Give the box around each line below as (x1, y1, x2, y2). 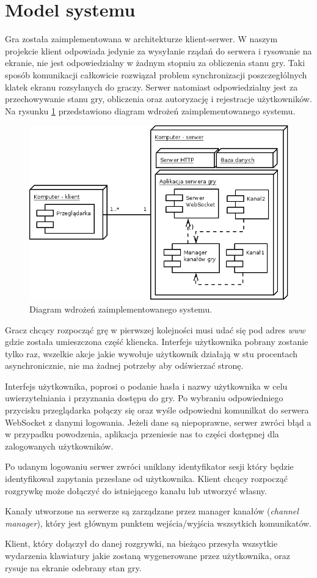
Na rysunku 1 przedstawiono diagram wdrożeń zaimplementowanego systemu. (5, 104, 296, 117)
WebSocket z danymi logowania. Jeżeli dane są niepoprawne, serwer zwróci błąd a (5, 415, 312, 428)
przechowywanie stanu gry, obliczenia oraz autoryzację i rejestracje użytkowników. (5, 92, 312, 105)
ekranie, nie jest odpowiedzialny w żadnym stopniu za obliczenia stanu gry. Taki (5, 56, 305, 69)
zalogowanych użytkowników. (5, 439, 114, 452)
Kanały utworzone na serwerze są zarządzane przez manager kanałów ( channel (5, 505, 299, 517)
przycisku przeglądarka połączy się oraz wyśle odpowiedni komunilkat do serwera (5, 404, 309, 417)
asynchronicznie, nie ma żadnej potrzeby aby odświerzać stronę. (5, 359, 244, 372)
